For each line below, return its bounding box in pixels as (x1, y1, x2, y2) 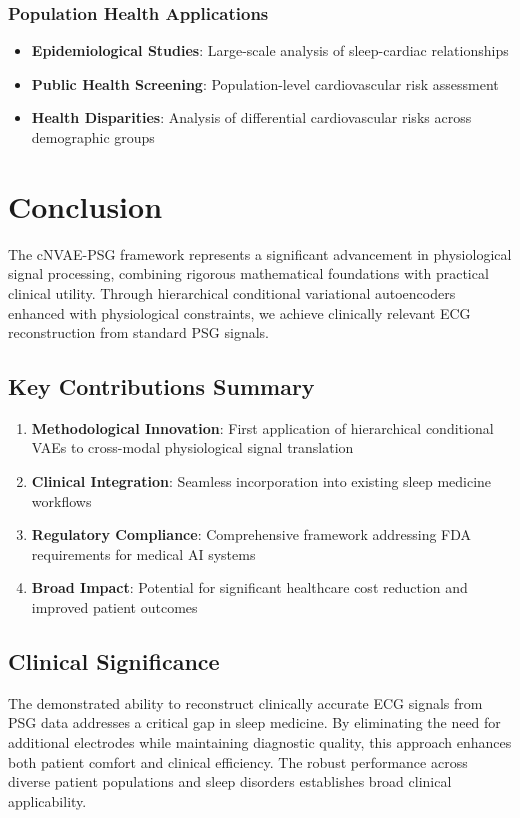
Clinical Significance (8, 646, 220, 677)
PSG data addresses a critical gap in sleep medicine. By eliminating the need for (8, 712, 501, 733)
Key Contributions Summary (8, 371, 315, 402)
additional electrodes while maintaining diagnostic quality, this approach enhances (8, 732, 512, 753)
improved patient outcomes (31, 597, 198, 618)
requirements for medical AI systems (31, 543, 256, 564)
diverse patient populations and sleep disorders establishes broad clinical (8, 771, 452, 792)
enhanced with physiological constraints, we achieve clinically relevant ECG (8, 302, 471, 323)
